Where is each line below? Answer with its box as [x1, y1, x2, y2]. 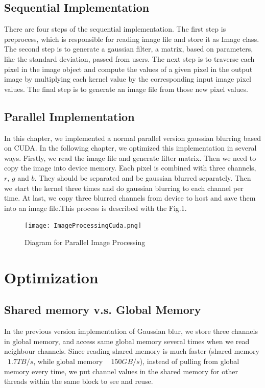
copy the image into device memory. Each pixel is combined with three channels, [4, 162, 256, 173]
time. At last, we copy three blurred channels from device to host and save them [4, 192, 256, 203]
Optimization [4, 266, 99, 287]
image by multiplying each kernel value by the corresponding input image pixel [4, 74, 251, 84]
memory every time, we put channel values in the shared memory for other [4, 366, 238, 376]
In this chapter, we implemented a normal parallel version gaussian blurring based [4, 132, 261, 143]
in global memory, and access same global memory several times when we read [4, 335, 250, 346]
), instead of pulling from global [139, 355, 239, 366]
